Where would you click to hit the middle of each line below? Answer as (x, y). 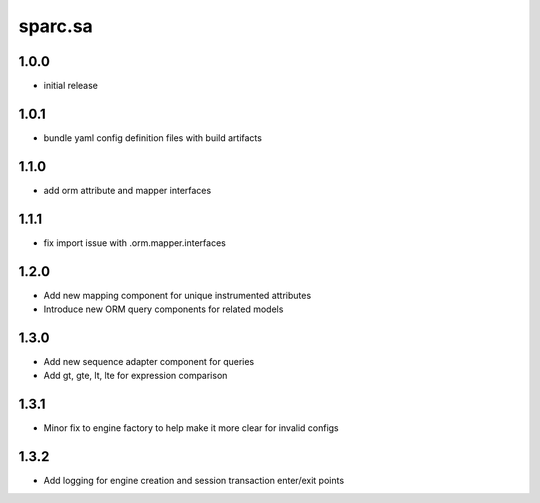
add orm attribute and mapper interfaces (127, 190)
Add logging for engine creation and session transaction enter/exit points (194, 481)
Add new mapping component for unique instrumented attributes (177, 295)
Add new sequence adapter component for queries (149, 361)
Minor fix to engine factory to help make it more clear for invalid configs (191, 428)
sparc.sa (56, 26)
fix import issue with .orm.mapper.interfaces (135, 242)
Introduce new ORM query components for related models (163, 309)
